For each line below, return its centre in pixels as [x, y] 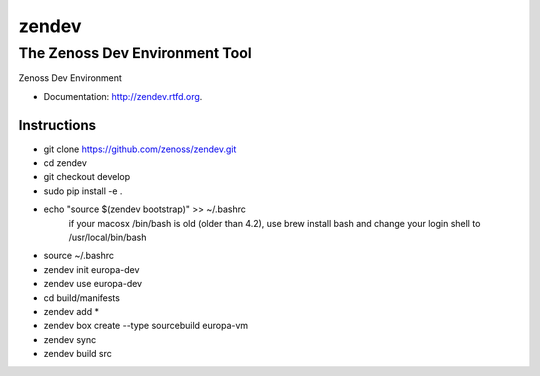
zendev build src [77, 354]
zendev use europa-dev [93, 284]
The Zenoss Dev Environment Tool [135, 53]
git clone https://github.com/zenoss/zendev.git [140, 149]
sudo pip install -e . [83, 191]
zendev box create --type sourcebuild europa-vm [146, 326]
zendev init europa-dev [91, 269]
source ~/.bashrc [79, 256]
